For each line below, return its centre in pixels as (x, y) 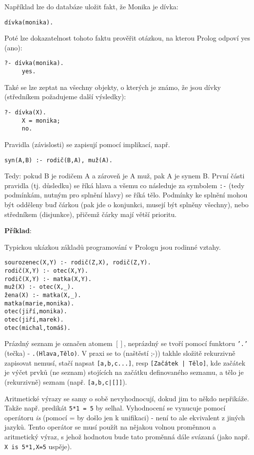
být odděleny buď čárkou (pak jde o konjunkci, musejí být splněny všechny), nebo (127, 204)
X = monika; (41, 120)
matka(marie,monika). (39, 303)
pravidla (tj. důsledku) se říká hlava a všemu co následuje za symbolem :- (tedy (125, 185)
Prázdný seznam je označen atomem (59, 343)
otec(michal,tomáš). (38, 328)
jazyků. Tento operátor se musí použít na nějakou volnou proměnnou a (110, 427)
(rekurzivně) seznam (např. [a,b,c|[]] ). (66, 381)
